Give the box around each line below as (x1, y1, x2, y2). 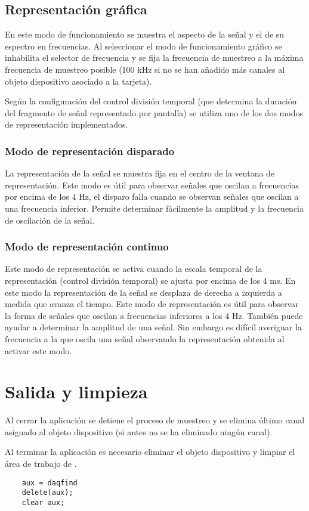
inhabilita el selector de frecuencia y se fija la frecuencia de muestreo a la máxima (5, 51, 304, 64)
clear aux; (21, 498, 65, 507)
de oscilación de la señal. (5, 213, 95, 226)
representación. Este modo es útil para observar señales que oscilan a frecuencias (5, 178, 299, 191)
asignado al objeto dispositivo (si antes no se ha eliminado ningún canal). (5, 425, 273, 438)
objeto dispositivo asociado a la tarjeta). (5, 75, 152, 87)
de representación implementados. (5, 118, 128, 131)
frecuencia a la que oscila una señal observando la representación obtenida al (5, 332, 285, 345)
